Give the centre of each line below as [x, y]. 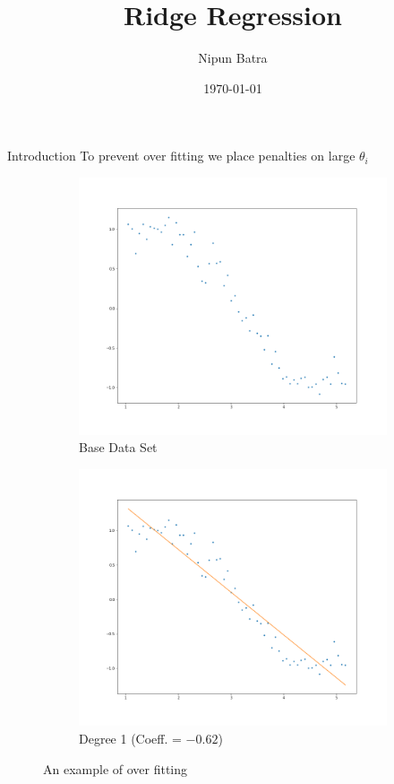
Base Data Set [118, 447]
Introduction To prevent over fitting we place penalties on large [181, 156]
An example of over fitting [116, 768]
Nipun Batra [233, 58]
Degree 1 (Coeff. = [130, 738]
